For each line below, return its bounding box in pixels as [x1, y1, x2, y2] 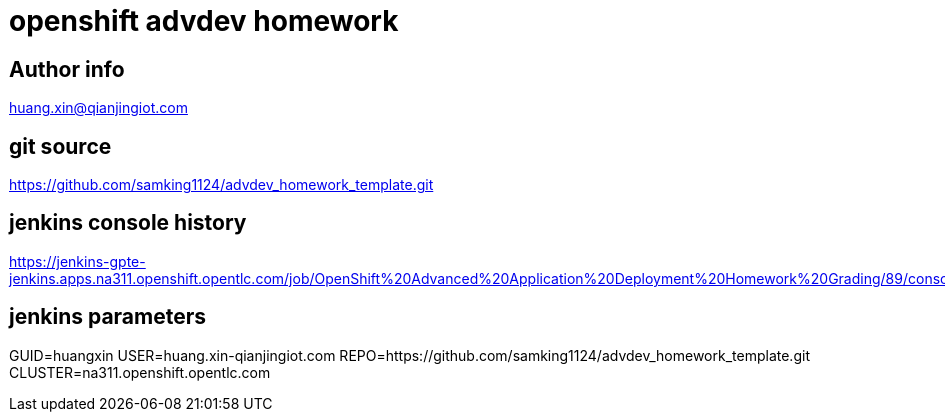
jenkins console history [9, 210, 247, 236]
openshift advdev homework [9, 4, 399, 38]
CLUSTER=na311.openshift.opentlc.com [9, 363, 271, 381]
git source [9, 133, 112, 159]
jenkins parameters [9, 304, 207, 330]
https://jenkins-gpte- [9, 252, 146, 270]
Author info [9, 56, 125, 82]
